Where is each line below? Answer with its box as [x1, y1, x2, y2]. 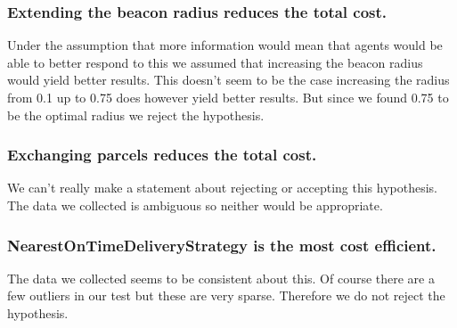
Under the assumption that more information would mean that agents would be [7, 36, 443, 54]
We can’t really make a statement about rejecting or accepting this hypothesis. [7, 178, 438, 197]
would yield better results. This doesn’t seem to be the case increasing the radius [7, 70, 450, 89]
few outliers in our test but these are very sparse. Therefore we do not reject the [7, 286, 445, 305]
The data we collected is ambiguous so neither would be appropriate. [7, 196, 383, 214]
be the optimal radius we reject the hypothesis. [7, 105, 265, 124]
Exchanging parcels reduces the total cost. [7, 143, 317, 166]
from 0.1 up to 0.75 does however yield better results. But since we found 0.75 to [7, 88, 449, 106]
